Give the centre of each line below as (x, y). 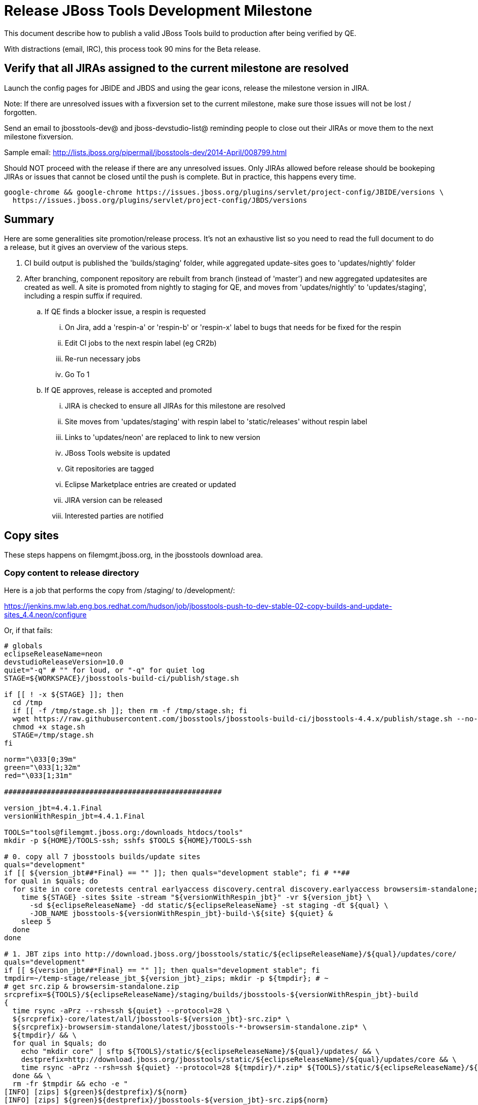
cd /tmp (27, 703)
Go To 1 (77, 375)
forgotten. (21, 112)
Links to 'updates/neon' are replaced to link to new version (163, 437)
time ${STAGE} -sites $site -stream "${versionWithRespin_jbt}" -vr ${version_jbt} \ (196, 897)
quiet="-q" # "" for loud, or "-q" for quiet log (105, 670)
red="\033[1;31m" (38, 776)
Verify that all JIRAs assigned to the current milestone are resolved (176, 68)
